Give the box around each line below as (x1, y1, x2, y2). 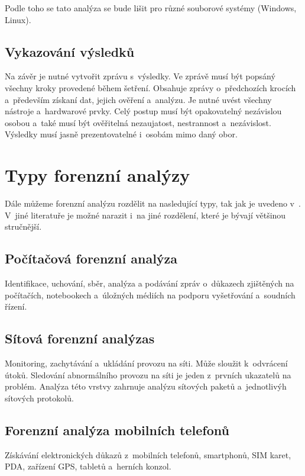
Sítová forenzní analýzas (5, 329, 155, 348)
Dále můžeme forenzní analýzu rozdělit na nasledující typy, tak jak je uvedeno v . (5, 197, 301, 210)
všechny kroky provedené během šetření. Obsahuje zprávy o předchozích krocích (5, 81, 296, 94)
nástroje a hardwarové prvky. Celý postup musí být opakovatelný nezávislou (5, 105, 282, 117)
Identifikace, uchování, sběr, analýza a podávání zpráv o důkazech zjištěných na (5, 277, 294, 290)
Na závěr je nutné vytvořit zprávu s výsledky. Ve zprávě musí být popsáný (5, 70, 275, 82)
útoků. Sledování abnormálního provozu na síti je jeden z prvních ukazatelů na (5, 368, 291, 381)
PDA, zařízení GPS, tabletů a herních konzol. (5, 460, 171, 472)
